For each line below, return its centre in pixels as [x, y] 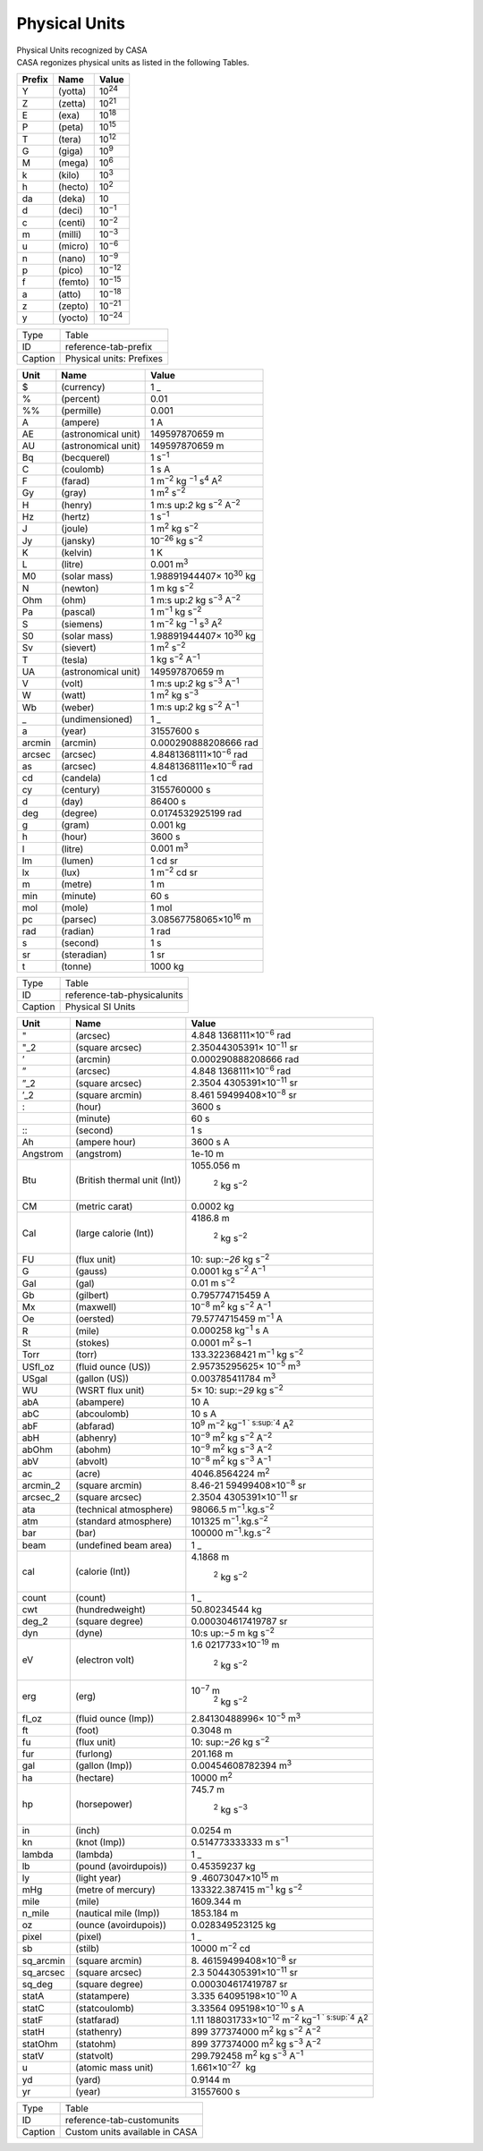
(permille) [81, 410]
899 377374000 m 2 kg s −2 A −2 [256, 2031]
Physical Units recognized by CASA [82, 50]
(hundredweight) [110, 1609]
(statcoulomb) [104, 2008]
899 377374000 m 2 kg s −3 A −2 [256, 2043]
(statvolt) [94, 2056]
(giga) [71, 151]
